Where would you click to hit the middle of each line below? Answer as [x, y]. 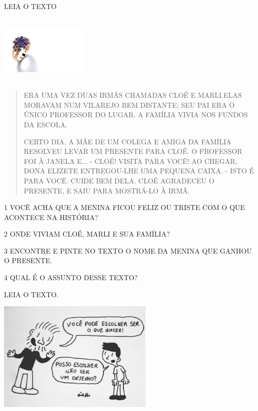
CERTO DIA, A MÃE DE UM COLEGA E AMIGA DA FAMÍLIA [127, 141]
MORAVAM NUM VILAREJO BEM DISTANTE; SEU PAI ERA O [129, 105]
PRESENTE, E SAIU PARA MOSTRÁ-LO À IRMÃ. [107, 190]
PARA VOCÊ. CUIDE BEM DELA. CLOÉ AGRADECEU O [119, 180]
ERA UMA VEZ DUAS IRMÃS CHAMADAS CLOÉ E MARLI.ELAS [133, 95]
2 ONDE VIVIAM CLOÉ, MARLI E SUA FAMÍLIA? [87, 234]
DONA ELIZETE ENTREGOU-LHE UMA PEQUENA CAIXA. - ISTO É [139, 171]
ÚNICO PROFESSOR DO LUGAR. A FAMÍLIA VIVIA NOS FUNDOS [136, 115]
